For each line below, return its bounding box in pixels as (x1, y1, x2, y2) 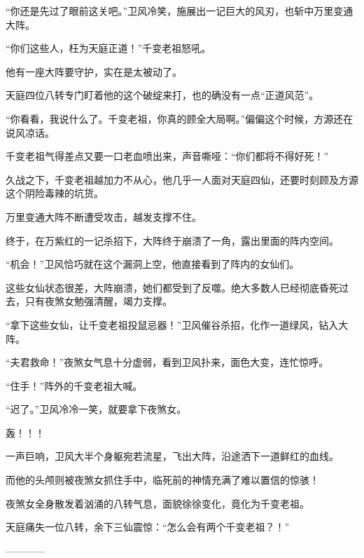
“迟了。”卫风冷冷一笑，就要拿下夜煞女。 (6, 402, 187, 416)
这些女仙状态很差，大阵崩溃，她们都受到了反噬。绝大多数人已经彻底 (6, 280, 319, 294)
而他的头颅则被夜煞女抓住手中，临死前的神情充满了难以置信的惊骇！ (6, 472, 319, 487)
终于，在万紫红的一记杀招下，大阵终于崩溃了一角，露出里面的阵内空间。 (6, 233, 339, 247)
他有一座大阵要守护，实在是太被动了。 (6, 64, 182, 79)
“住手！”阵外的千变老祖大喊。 (6, 378, 143, 393)
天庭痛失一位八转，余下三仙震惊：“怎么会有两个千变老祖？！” (6, 519, 290, 534)
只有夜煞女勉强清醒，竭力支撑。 (24, 294, 172, 308)
